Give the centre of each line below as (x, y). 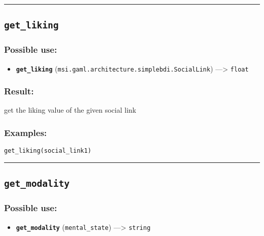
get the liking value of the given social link (70, 110)
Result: (19, 91)
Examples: (26, 132)
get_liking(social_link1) (48, 151)
